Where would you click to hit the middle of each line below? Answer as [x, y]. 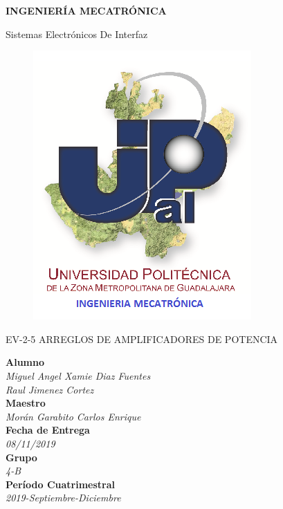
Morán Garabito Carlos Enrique [73, 416]
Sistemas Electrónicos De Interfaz [77, 34]
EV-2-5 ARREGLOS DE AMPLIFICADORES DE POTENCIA [142, 339]
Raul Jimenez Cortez [50, 389]
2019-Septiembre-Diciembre [63, 498]
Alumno [25, 362]
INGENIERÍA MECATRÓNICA [86, 10]
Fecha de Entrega [48, 430]
